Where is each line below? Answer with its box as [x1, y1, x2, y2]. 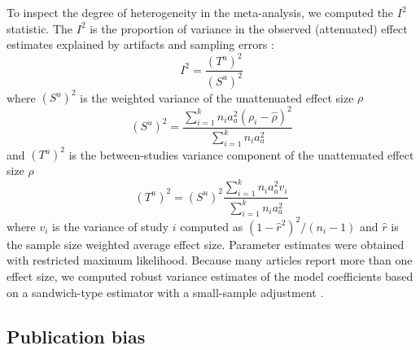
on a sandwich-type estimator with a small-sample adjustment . [7, 283, 324, 300]
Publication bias [7, 323, 146, 348]
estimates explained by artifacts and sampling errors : [7, 36, 274, 53]
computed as [180, 217, 243, 234]
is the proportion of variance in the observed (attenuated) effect [90, 20, 408, 37]
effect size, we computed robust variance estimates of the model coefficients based [7, 268, 413, 285]
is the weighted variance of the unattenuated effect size [80, 89, 354, 106]
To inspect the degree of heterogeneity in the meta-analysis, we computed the [7, 4, 394, 20]
